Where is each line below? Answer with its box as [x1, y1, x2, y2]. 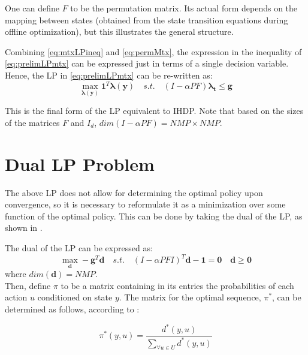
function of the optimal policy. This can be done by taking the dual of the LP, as [5, 209, 303, 222]
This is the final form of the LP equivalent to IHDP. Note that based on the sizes [5, 104, 304, 117]
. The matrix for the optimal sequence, [119, 291, 261, 303]
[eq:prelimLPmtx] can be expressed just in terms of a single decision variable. [5, 57, 289, 70]
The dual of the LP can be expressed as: [5, 241, 153, 254]
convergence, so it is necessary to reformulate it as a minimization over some [5, 198, 286, 210]
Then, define [5, 279, 51, 291]
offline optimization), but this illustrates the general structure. [5, 25, 234, 38]
